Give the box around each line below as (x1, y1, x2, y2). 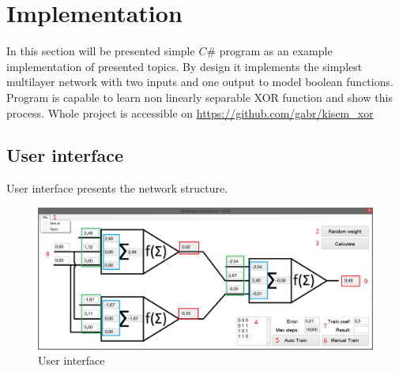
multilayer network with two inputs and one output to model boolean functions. (6, 73, 393, 90)
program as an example (219, 43, 333, 59)
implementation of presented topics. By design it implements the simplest (6, 58, 363, 74)
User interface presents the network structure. (6, 180, 228, 197)
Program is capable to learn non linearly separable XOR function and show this (6, 88, 393, 105)
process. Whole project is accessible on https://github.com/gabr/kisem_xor (6, 104, 374, 121)
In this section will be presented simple (6, 43, 195, 59)
